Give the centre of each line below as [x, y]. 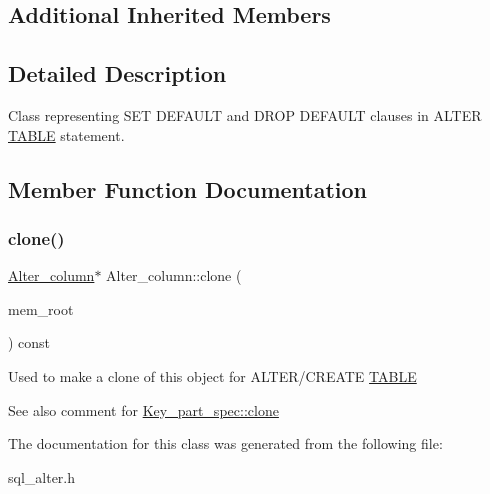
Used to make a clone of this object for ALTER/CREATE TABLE [212, 375]
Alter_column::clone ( [174, 275]
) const [29, 342]
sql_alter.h [42, 476]
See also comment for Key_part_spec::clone [143, 409]
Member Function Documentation [188, 188]
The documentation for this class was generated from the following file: [225, 443]
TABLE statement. [66, 134]
